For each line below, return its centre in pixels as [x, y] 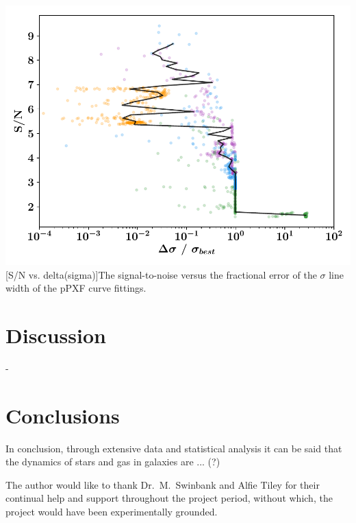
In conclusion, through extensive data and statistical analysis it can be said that [174, 448]
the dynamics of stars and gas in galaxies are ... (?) [113, 462]
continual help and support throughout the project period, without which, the [169, 498]
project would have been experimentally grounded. [112, 511]
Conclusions [63, 415]
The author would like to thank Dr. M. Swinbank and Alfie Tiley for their [163, 484]
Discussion [56, 335]
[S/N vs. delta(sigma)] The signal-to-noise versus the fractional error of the [161, 274]
